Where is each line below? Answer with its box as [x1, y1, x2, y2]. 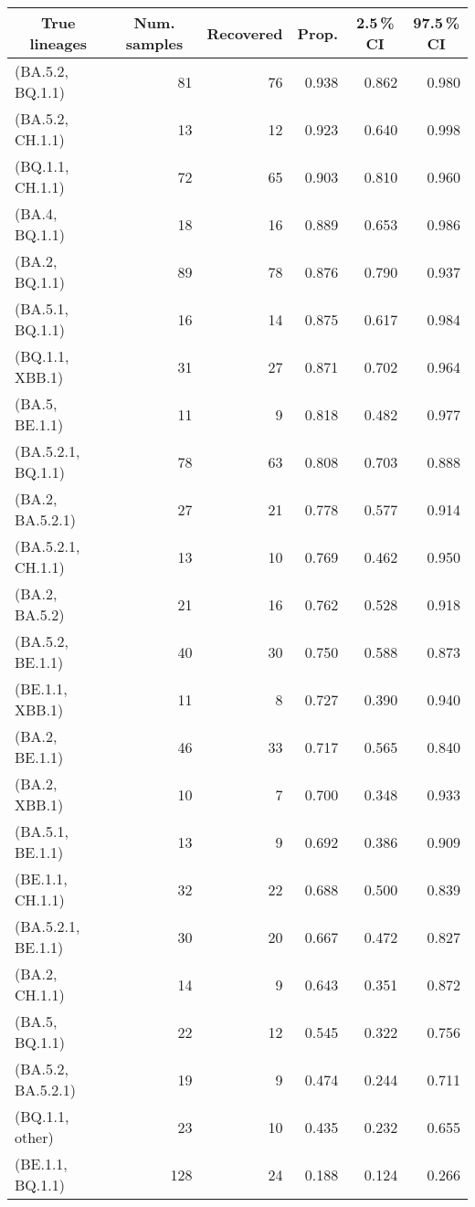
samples [125, 33, 184, 54]
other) [15, 1127, 54, 1148]
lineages [29, 33, 88, 54]
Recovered [206, 22, 283, 44]
